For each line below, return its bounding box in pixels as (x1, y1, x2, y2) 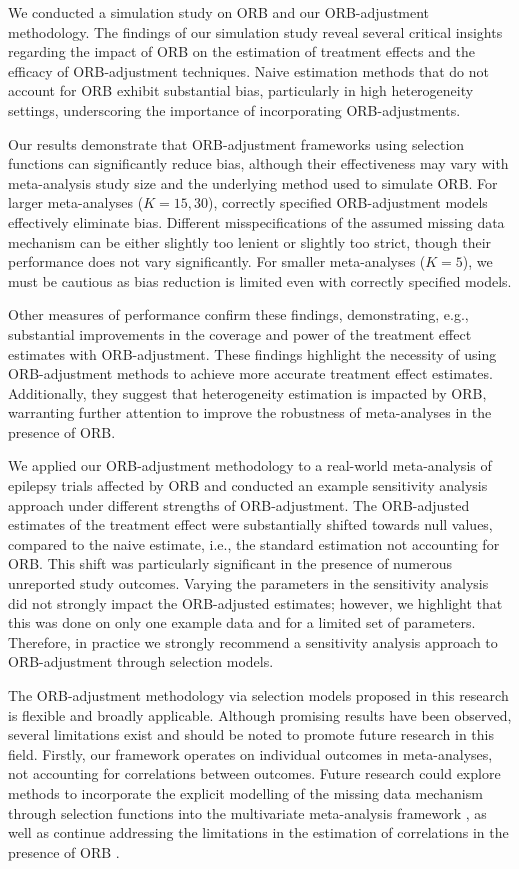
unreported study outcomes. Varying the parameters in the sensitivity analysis (8, 573, 489, 594)
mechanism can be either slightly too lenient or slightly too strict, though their (8, 231, 492, 252)
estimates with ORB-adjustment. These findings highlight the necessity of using (8, 343, 497, 364)
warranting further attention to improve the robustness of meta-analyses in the (8, 402, 492, 423)
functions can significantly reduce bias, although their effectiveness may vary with (8, 153, 509, 174)
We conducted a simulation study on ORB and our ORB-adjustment (8, 2, 430, 22)
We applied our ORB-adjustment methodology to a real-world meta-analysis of (8, 455, 492, 476)
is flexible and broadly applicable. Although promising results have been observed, (8, 704, 512, 725)
